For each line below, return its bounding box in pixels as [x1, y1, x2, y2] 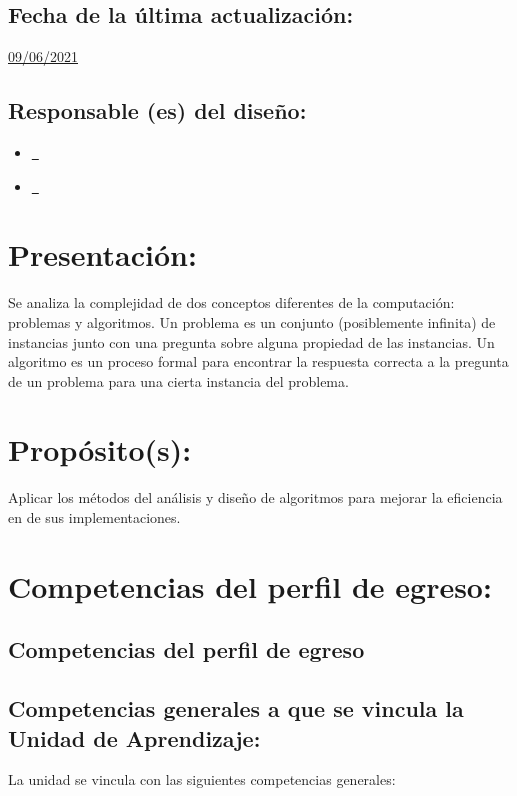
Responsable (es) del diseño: [8, 95, 307, 126]
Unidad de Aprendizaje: [8, 722, 261, 753]
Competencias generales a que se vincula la [8, 693, 464, 724]
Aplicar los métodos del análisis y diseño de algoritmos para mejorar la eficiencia [8, 487, 503, 508]
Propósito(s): [8, 429, 192, 470]
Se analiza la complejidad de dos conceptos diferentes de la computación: [8, 292, 455, 313]
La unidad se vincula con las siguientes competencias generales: [8, 769, 396, 790]
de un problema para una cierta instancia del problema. [8, 370, 349, 391]
